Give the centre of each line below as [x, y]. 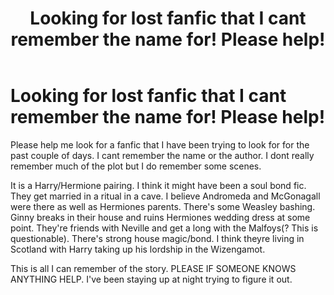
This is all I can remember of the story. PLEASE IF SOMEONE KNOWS [153, 268]
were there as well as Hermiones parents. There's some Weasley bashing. [163, 206]
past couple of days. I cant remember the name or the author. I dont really [162, 155]
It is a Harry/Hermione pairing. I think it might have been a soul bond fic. [158, 185]
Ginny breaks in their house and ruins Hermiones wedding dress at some [160, 217]
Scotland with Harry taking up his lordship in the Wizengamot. [138, 249]
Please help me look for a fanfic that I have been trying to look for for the [160, 144]
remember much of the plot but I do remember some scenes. [136, 166]
